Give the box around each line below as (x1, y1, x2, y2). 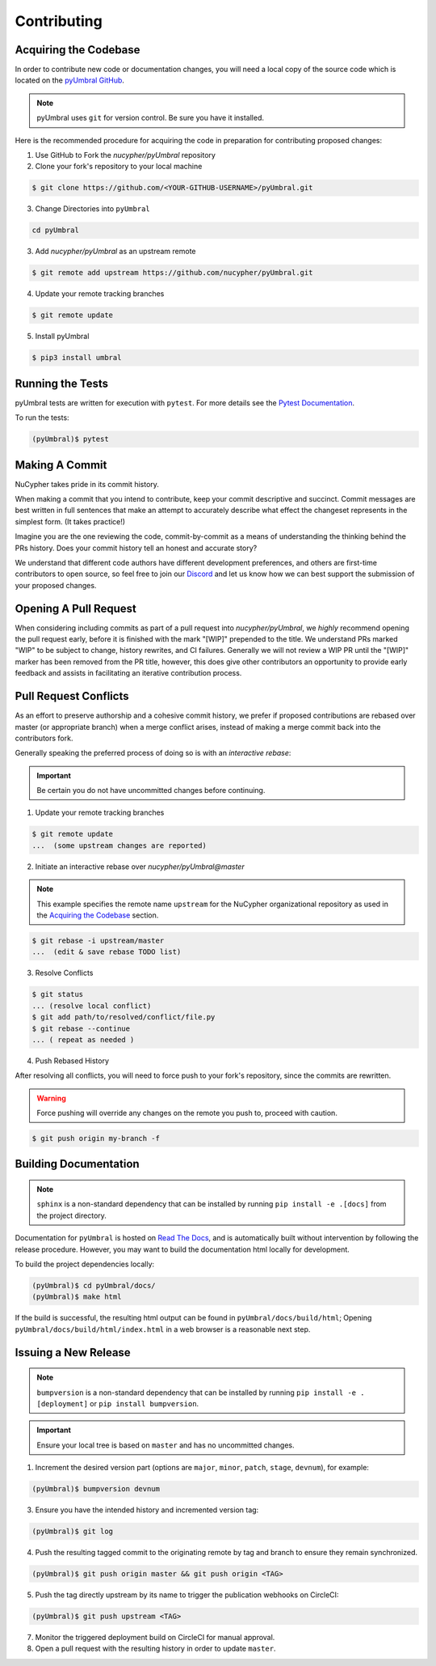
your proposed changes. (15, 580, 97, 590)
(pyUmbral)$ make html (31, 1292, 122, 1302)
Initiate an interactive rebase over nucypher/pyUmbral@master (35, 862, 245, 871)
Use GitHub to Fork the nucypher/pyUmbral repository (35, 150, 216, 160)
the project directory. (36, 1210, 107, 1220)
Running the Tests (15, 376, 109, 390)
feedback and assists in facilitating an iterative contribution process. (15, 668, 242, 678)
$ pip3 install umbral (31, 353, 122, 362)
